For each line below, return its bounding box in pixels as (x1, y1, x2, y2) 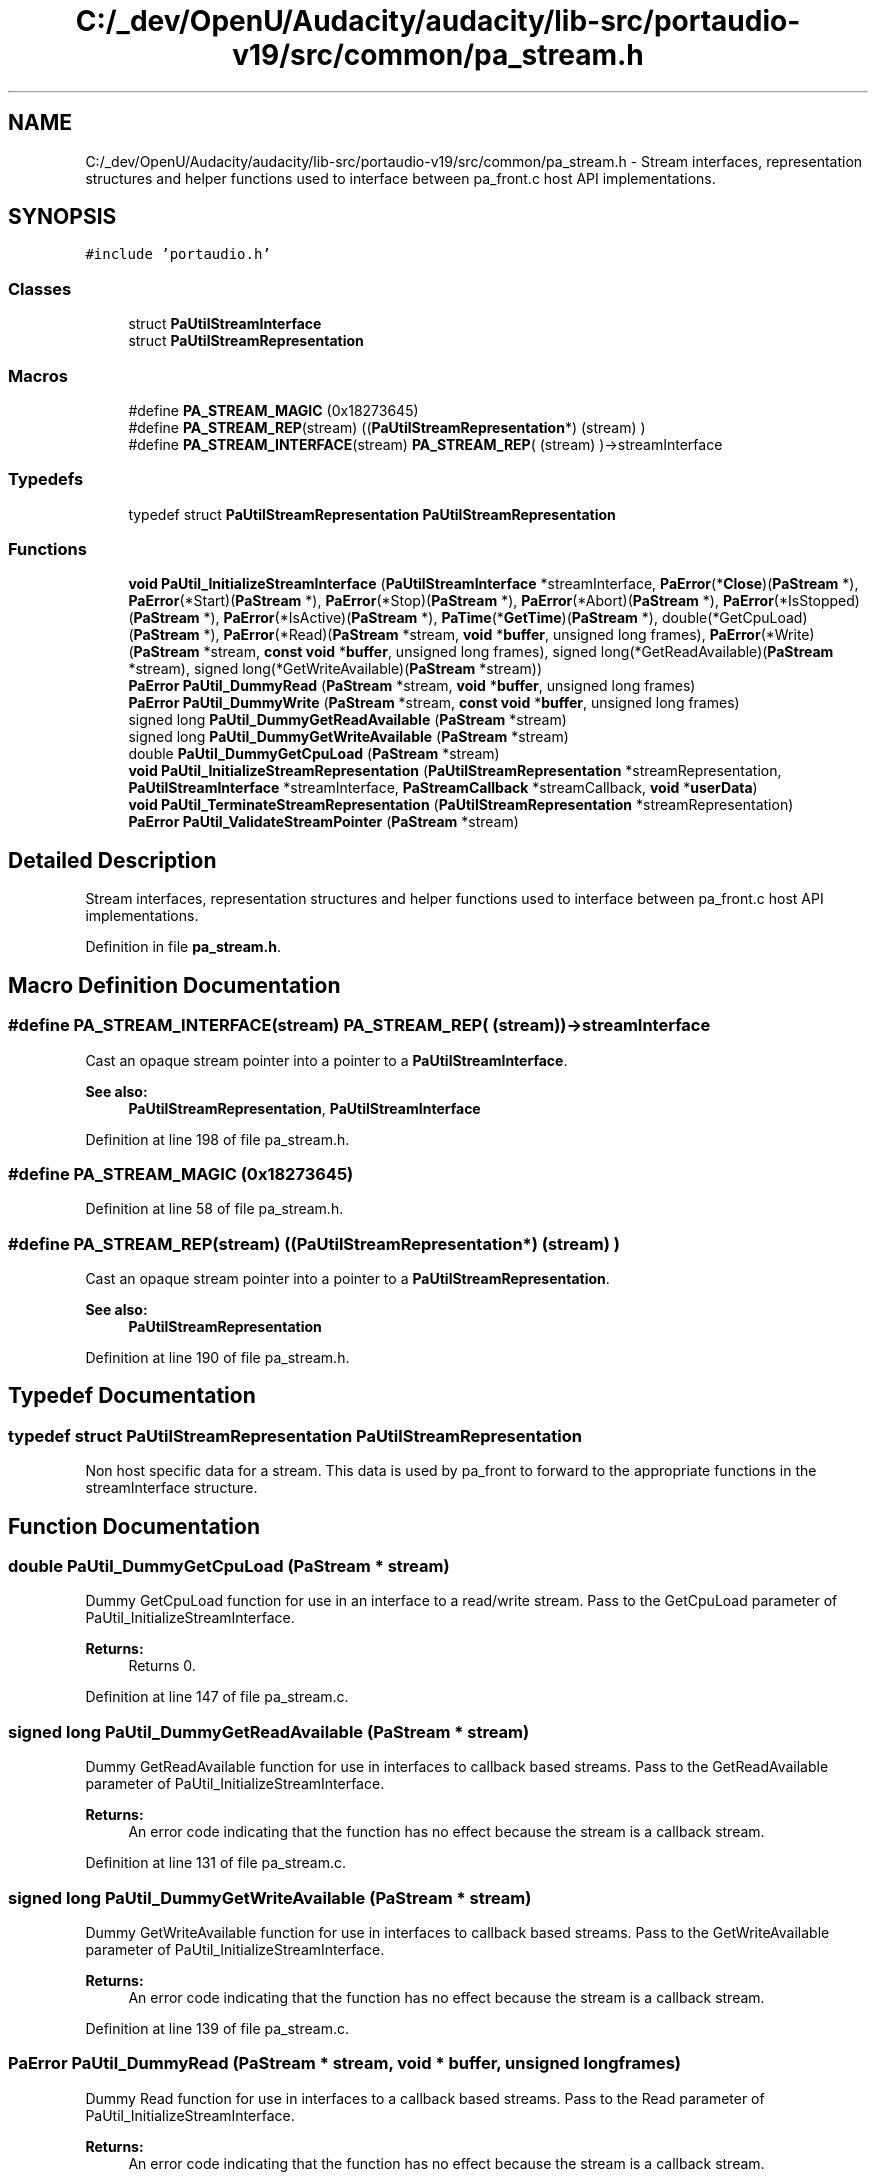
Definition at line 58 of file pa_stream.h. (85, 1200, 344, 1218)
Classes (8, 278, 72, 299)
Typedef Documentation (8, 1383, 256, 1409)
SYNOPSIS (8, 204, 117, 230)
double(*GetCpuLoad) (661, 609, 808, 627)
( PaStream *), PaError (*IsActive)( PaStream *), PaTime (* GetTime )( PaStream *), (128, 609, 658, 627)
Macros (8, 365, 68, 386)
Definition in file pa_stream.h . (85, 938, 282, 956)
